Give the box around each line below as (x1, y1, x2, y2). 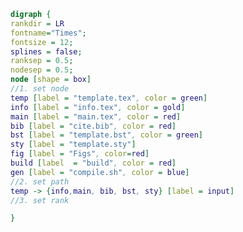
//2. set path (10, 176, 70, 187)
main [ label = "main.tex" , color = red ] (10, 111, 182, 122)
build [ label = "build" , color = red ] (10, 158, 177, 168)
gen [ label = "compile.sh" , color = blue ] (10, 167, 190, 177)
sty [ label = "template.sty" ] (10, 140, 137, 150)
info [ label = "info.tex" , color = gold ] (10, 102, 186, 112)
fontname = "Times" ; (10, 28, 87, 38)
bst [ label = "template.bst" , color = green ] (10, 130, 203, 140)
